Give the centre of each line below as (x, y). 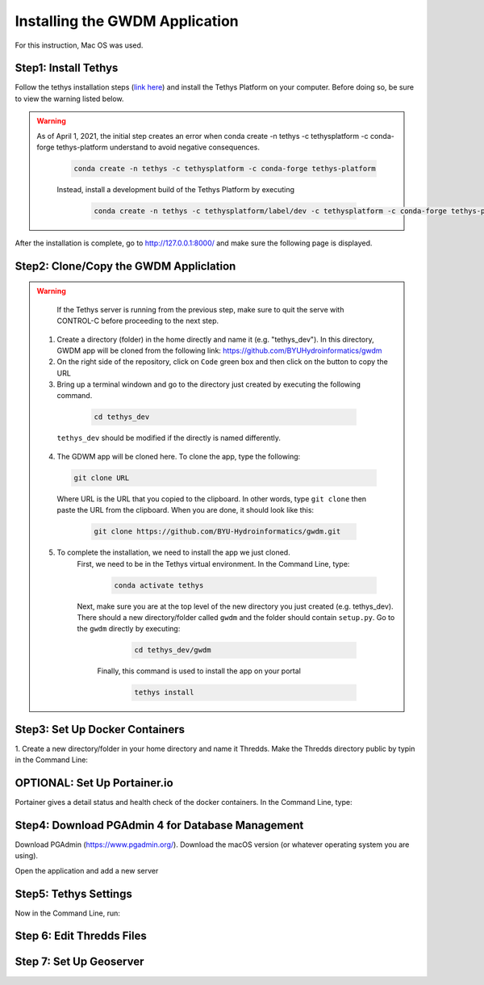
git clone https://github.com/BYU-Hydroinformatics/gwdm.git (217, 532)
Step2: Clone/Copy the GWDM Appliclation (125, 266)
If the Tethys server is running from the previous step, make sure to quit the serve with (200, 309)
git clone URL (102, 478)
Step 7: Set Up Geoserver (79, 962)
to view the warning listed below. (69, 98)
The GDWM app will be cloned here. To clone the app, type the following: (179, 456)
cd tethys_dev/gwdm (173, 650)
